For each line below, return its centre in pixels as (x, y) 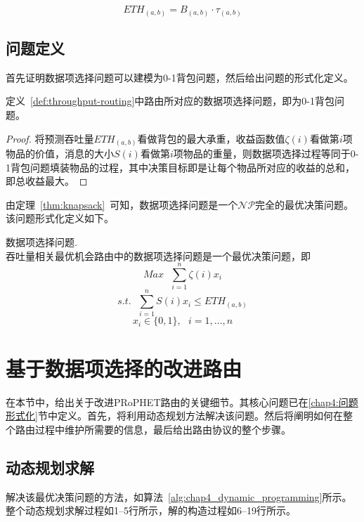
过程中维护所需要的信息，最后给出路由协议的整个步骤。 (163, 429)
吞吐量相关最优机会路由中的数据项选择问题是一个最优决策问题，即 (158, 255)
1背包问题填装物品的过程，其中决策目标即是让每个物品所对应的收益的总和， (180, 167)
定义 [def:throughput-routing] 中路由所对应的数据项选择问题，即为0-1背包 (170, 101)
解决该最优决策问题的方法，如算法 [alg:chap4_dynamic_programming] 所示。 (179, 496)
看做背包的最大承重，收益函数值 (211, 138)
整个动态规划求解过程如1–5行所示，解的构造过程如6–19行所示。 (151, 510)
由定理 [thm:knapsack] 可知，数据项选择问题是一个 (122, 204)
